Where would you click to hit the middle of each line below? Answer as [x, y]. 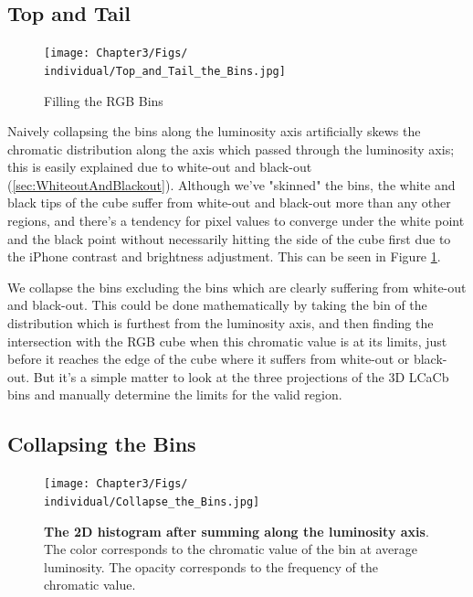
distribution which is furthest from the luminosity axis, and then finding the [221, 323]
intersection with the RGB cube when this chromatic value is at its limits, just [227, 341]
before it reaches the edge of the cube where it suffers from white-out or [209, 359]
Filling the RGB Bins [104, 100]
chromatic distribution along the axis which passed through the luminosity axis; [231, 149]
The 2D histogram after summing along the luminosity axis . [236, 531]
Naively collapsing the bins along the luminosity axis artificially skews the [214, 131]
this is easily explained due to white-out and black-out [160, 167]
